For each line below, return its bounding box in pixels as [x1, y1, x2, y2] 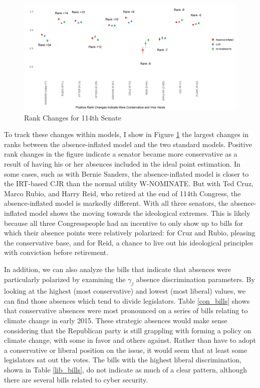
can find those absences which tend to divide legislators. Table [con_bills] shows [4, 295, 250, 306]
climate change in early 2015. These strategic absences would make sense [4, 315, 227, 326]
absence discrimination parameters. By [136, 274, 255, 284]
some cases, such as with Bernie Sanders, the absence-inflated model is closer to [4, 168, 249, 179]
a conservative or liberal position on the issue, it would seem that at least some [4, 344, 247, 355]
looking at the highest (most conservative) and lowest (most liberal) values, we [4, 286, 245, 296]
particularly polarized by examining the [4, 274, 126, 284]
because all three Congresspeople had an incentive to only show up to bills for [4, 217, 243, 228]
